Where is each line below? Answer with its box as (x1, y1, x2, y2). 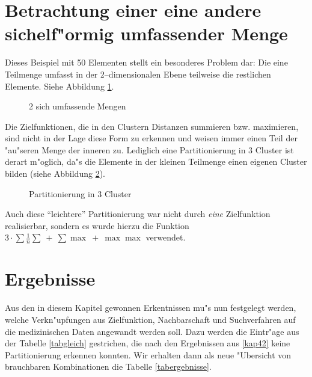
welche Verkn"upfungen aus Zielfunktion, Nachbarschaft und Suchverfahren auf (5, 313, 296, 325)
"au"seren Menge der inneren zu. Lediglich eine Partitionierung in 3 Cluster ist (5, 143, 294, 156)
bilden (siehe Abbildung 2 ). (5, 167, 105, 180)
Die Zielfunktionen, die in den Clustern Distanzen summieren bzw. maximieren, (5, 120, 299, 132)
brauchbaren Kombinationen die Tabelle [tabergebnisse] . (5, 360, 212, 373)
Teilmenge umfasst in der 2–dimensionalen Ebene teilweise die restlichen (5, 67, 271, 80)
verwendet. (145, 231, 186, 244)
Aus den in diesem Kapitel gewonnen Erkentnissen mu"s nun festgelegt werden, (5, 301, 296, 314)
